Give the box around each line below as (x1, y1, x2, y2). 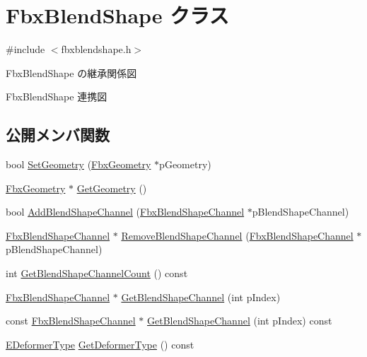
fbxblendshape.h (61, 42, 132, 57)
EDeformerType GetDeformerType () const (6, 336, 194, 351)
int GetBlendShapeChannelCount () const (6, 266, 188, 281)
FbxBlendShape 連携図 (6, 89, 107, 104)
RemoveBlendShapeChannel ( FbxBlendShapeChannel (121, 228, 354, 242)
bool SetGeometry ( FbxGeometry (6, 157, 151, 172)
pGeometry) (159, 157, 211, 172)
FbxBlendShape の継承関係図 (6, 65, 137, 80)
